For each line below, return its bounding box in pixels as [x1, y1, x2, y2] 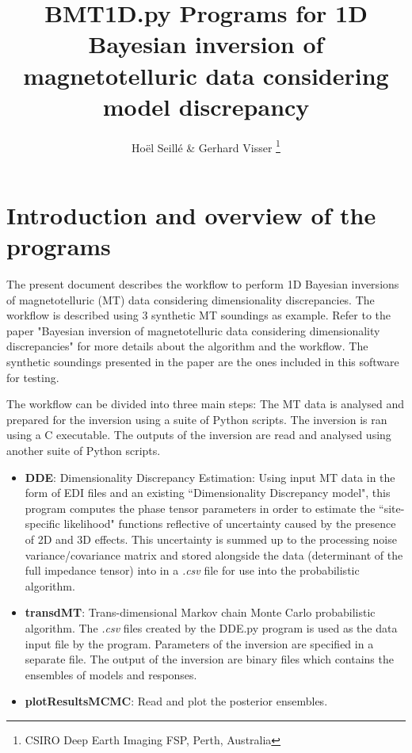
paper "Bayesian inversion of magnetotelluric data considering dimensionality [6, 322, 380, 338]
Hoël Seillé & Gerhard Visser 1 [132, 136, 280, 155]
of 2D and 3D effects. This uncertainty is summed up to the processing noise [25, 530, 397, 547]
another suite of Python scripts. [6, 442, 161, 458]
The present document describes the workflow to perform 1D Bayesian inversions [6, 276, 399, 292]
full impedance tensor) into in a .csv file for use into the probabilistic [25, 562, 360, 579]
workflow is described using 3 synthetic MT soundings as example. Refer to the [6, 307, 391, 323]
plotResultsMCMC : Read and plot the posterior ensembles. [25, 693, 328, 709]
